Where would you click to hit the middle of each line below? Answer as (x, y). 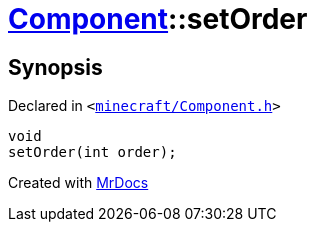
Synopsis (55, 67)
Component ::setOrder (158, 19)
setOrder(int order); (92, 152)
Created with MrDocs (78, 183)
